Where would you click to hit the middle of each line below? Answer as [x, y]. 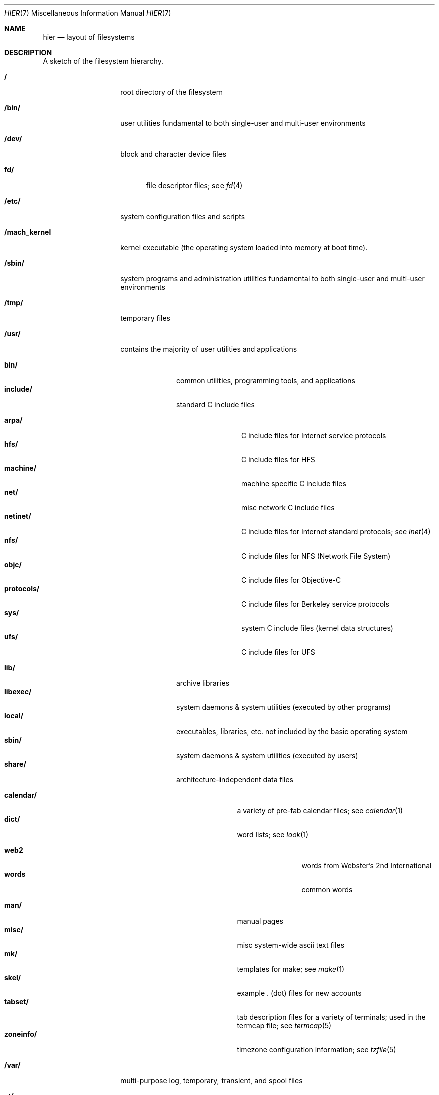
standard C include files [215, 404]
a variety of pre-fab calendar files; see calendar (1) [320, 810]
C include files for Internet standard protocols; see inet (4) [336, 532]
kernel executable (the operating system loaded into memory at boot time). [244, 247]
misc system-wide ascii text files [291, 945]
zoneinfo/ [21, 1034]
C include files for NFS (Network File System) [316, 556]
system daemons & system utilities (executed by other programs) [284, 707]
